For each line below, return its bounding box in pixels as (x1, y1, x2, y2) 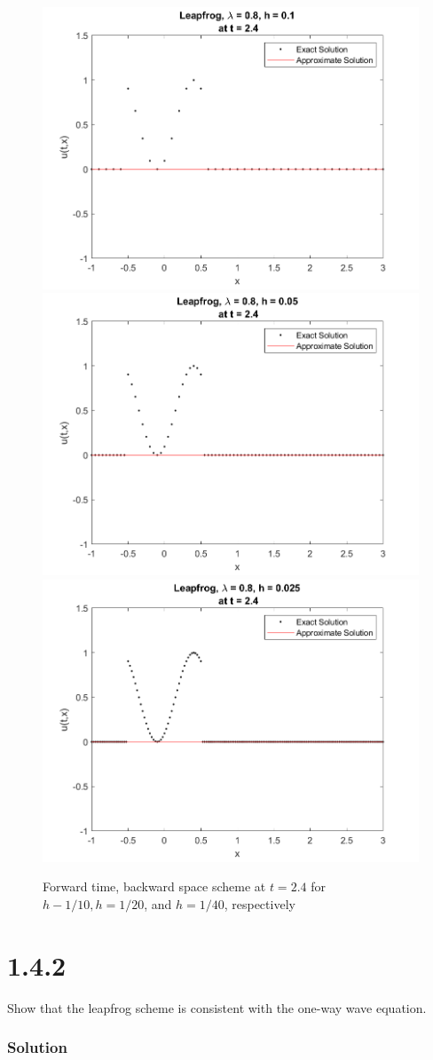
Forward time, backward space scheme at (43, 877, 266, 896)
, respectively (224, 895, 295, 913)
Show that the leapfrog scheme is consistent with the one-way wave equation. (7, 998, 427, 1016)
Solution (7, 1036, 67, 1058)
